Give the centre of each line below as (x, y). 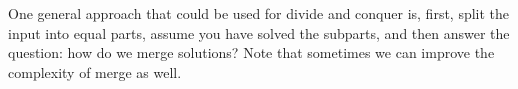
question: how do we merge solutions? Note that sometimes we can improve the (251, 52)
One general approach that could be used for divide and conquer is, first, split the (259, 13)
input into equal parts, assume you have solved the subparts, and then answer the (259, 32)
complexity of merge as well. (95, 71)
